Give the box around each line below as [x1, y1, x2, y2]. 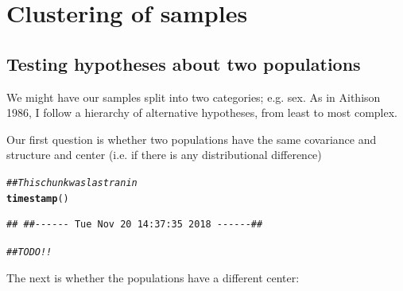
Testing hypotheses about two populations [6, 51, 361, 76]
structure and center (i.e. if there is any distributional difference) [6, 146, 322, 163]
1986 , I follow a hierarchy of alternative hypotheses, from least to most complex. [6, 104, 397, 121]
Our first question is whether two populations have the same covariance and [6, 130, 377, 147]
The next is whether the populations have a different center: [6, 269, 300, 285]
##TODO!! [6, 246, 52, 258]
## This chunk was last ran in [6, 177, 138, 188]
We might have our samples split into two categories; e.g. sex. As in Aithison [6, 88, 381, 105]
